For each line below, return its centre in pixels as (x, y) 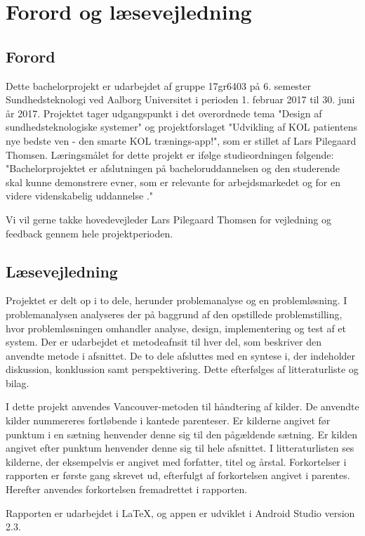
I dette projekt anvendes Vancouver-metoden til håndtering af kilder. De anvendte (182, 406)
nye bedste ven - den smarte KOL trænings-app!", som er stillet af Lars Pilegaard (181, 140)
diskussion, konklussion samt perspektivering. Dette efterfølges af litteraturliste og (182, 369)
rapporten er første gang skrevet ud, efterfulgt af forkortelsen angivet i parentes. (178, 475)
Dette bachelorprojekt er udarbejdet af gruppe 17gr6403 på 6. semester (159, 85)
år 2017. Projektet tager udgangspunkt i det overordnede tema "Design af (164, 113)
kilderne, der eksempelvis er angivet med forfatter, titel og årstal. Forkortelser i (176, 461)
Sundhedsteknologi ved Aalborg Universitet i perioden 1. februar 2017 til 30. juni (180, 99)
